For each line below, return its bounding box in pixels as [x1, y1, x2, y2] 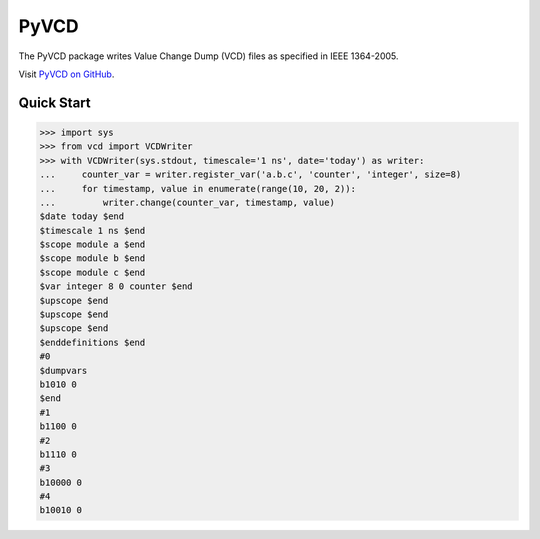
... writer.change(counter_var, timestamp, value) [39, 196, 335, 208]
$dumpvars [39, 365, 88, 376]
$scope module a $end [39, 239, 146, 250]
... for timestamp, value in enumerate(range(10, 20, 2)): [39, 183, 357, 194]
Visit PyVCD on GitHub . [18, 68, 115, 80]
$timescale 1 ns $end [39, 225, 146, 236]
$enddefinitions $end [39, 336, 146, 348]
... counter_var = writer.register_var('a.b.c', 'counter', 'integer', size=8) [39, 169, 462, 180]
